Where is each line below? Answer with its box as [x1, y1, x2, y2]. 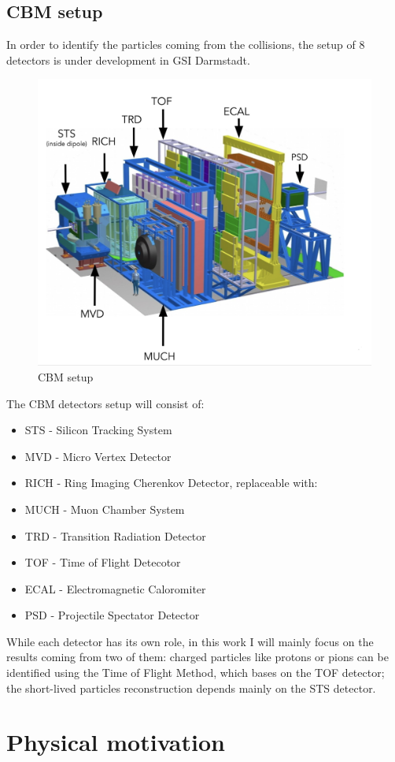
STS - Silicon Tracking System [24, 422, 172, 438]
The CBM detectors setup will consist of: [6, 395, 205, 411]
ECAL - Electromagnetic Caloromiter [24, 580, 206, 597]
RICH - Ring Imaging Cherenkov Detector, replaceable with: [24, 474, 318, 491]
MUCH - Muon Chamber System [24, 500, 185, 517]
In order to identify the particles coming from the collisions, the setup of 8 [6, 36, 365, 53]
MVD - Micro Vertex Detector [24, 448, 172, 464]
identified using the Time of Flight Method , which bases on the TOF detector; [6, 664, 385, 681]
